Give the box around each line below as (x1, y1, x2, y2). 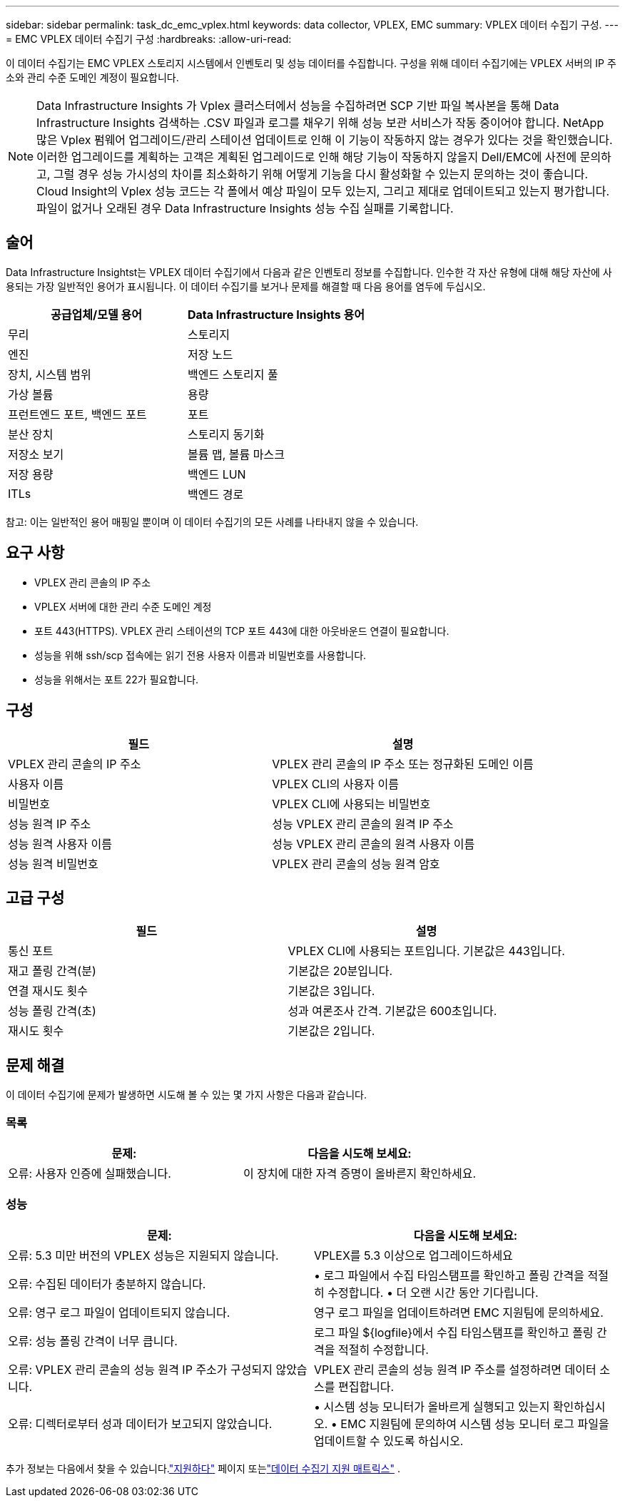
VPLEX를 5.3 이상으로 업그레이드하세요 (314, 1248, 513, 1263)
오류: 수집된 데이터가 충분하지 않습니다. (8, 1276, 206, 1291)
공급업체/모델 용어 (51, 307, 142, 322)
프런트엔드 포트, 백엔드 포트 (8, 407, 147, 422)
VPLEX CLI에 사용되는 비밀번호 (272, 796, 431, 811)
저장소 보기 (8, 447, 64, 462)
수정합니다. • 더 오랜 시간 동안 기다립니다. (327, 1285, 539, 1300)
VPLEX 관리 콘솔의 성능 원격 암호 (272, 856, 440, 871)
